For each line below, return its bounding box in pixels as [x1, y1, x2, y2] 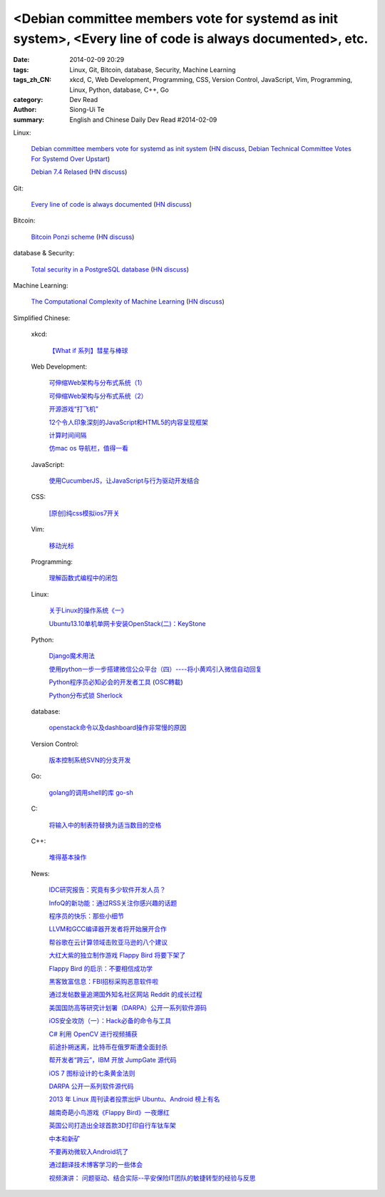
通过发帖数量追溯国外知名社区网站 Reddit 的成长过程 [48, 990, 202, 999]
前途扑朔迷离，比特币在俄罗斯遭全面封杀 [48, 1042, 168, 1051]
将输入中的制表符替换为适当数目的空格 [48, 821, 162, 829]
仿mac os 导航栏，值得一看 [48, 444, 128, 453]
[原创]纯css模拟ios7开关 [48, 508, 120, 517]
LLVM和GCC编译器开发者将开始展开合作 [48, 925, 168, 933]
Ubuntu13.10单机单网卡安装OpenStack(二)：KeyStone [48, 619, 206, 627]
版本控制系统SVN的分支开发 [48, 756, 131, 764]
